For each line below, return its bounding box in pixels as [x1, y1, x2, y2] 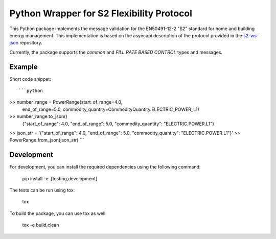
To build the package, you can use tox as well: [9, 210, 107, 217]
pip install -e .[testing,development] [22, 175, 98, 181]
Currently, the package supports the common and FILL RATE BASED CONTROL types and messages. [9, 49, 222, 55]
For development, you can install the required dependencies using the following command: [9, 164, 201, 170]
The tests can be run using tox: [9, 187, 75, 194]
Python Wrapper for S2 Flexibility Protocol [9, 8, 193, 19]
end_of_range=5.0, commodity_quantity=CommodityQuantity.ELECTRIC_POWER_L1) [22, 106, 199, 112]
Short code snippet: [9, 76, 51, 82]
